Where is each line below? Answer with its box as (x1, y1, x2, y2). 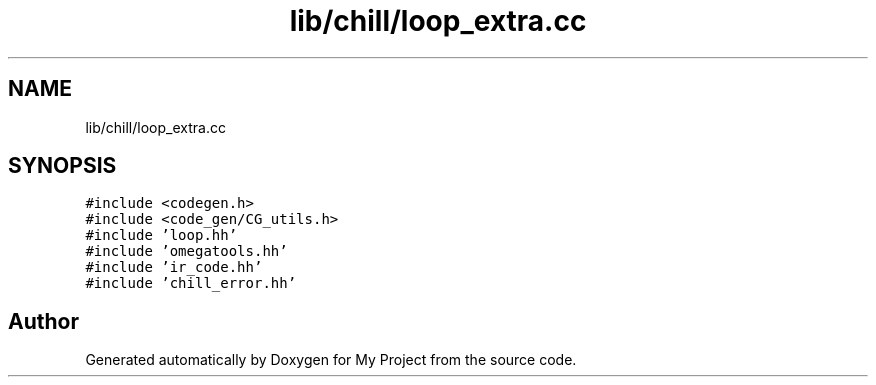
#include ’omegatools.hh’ (85, 243, 288, 260)
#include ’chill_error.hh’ (85, 275, 297, 292)
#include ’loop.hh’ (85, 227, 238, 244)
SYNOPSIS (8, 153, 117, 179)
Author (8, 308, 79, 334)
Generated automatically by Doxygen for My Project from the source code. (85, 351, 577, 369)
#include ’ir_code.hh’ (85, 259, 263, 276)
